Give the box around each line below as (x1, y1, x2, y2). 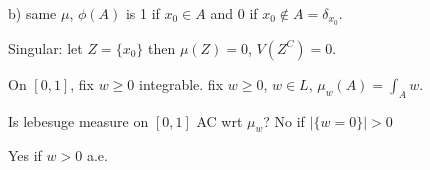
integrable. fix (138, 73, 224, 94)
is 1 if (125, 3, 160, 23)
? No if (263, 110, 305, 131)
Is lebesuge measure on (8, 110, 149, 131)
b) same (8, 3, 57, 23)
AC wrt (196, 110, 243, 131)
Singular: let (8, 37, 83, 58)
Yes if (8, 145, 42, 166)
